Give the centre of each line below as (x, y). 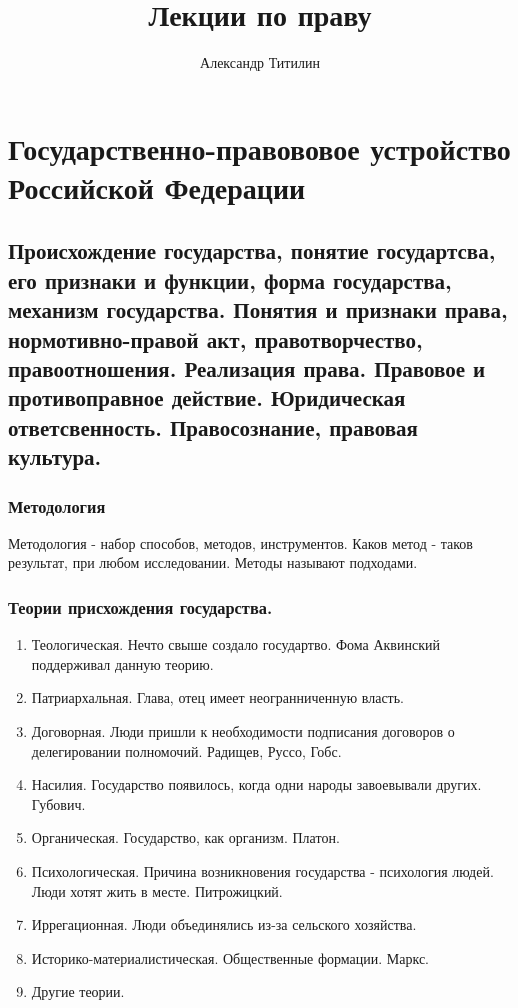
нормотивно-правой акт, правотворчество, (215, 338)
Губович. (58, 803)
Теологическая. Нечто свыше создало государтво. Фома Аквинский (235, 644)
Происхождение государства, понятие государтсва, (252, 250)
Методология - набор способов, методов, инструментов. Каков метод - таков (240, 542)
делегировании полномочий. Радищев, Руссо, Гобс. (186, 750)
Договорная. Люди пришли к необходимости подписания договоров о (243, 731)
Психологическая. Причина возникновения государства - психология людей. (262, 870)
